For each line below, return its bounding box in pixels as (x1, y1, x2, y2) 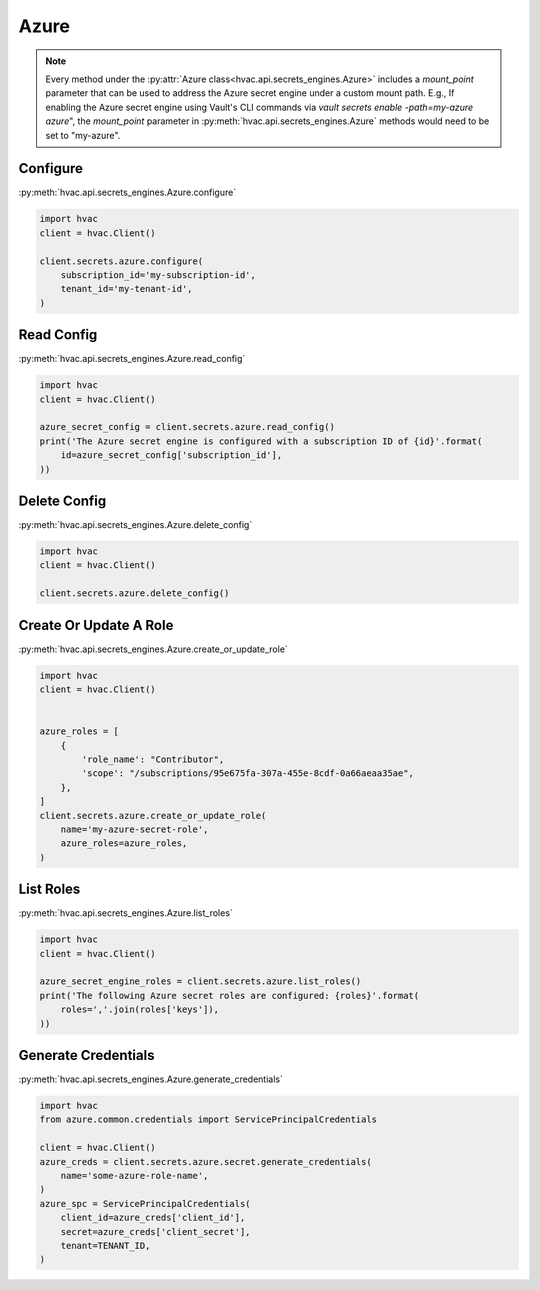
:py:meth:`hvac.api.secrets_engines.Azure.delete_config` (18, 519, 253, 531)
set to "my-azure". (45, 129, 121, 141)
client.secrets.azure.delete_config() (39, 588, 230, 599)
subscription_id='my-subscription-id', (60, 269, 257, 280)
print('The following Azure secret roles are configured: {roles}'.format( (39, 990, 420, 1001)
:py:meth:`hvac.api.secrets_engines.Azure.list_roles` (18, 907, 234, 919)
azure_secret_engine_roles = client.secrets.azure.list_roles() (39, 976, 362, 987)
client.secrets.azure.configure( (39, 255, 204, 267)
